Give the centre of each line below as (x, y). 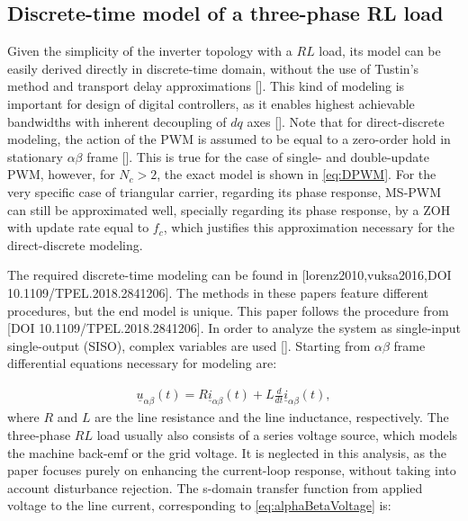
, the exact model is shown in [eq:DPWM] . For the (297, 174)
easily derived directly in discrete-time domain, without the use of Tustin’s (213, 68)
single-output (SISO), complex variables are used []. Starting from (189, 345)
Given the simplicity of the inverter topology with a (150, 51)
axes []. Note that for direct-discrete (346, 121)
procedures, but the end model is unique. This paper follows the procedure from (228, 310)
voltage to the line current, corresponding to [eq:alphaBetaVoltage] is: (199, 505)
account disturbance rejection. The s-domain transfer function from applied (215, 487)
